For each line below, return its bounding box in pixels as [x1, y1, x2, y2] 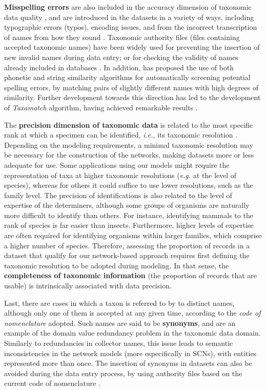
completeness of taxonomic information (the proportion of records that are [4, 270, 257, 281]
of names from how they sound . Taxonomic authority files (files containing [4, 31, 240, 42]
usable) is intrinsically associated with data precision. [4, 280, 172, 291]
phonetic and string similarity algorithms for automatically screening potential [4, 72, 251, 83]
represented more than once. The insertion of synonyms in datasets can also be [4, 358, 252, 368]
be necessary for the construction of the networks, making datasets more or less [4, 149, 254, 160]
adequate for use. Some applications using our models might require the [4, 159, 230, 170]
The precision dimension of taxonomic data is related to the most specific [4, 119, 253, 130]
